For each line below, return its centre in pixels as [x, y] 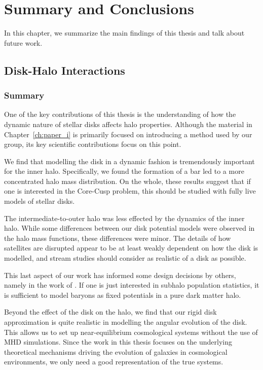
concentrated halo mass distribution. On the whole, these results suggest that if [127, 181]
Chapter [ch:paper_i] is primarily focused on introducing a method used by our [128, 134]
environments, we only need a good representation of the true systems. [114, 362]
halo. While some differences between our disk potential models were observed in [129, 228]
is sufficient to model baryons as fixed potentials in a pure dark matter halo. [123, 295]
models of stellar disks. [40, 201]
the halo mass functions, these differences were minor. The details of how [118, 238]
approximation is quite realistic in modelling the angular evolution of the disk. [126, 322]
